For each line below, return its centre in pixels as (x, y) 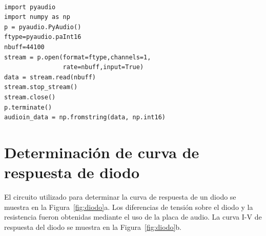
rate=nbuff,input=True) (103, 67)
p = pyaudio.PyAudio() (43, 27)
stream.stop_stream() (41, 87)
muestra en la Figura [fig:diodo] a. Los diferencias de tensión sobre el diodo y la (129, 207)
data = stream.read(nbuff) (50, 77)
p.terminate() (28, 107)
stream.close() (30, 97)
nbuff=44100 (24, 47)
